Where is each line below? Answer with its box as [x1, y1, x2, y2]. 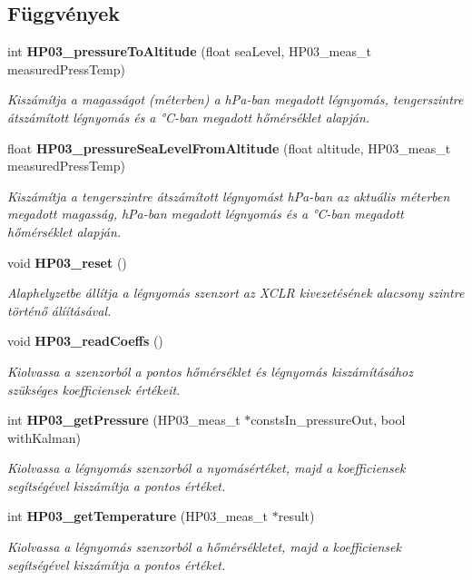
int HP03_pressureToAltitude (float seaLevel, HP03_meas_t [7, 42, 371, 61]
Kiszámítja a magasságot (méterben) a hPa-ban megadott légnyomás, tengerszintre [7, 90, 464, 109]
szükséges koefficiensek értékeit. [7, 379, 181, 398]
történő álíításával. [7, 300, 112, 319]
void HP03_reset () [7, 252, 127, 271]
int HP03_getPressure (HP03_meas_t [7, 410, 241, 429]
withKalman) [7, 428, 81, 447]
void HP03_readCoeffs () [7, 331, 163, 350]
